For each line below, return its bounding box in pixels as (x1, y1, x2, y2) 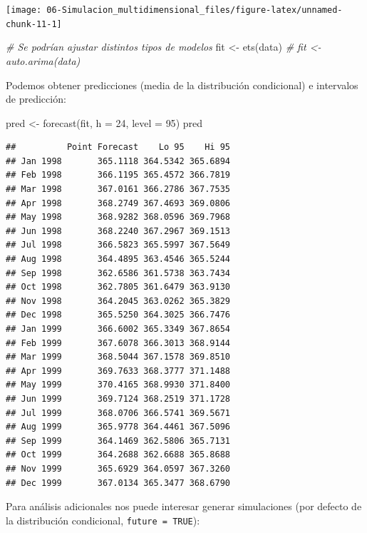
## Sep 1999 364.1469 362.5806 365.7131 (6, 435, 230, 446)
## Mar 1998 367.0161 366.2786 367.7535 (6, 184, 230, 195)
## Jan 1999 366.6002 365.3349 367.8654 (6, 324, 230, 334)
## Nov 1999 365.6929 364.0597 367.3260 (6, 463, 230, 474)
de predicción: (6, 91, 66, 106)
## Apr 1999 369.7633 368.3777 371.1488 (6, 365, 230, 376)
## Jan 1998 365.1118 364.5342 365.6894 (6, 156, 230, 166)
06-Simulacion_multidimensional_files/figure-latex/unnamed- (46, 5, 343, 15)
